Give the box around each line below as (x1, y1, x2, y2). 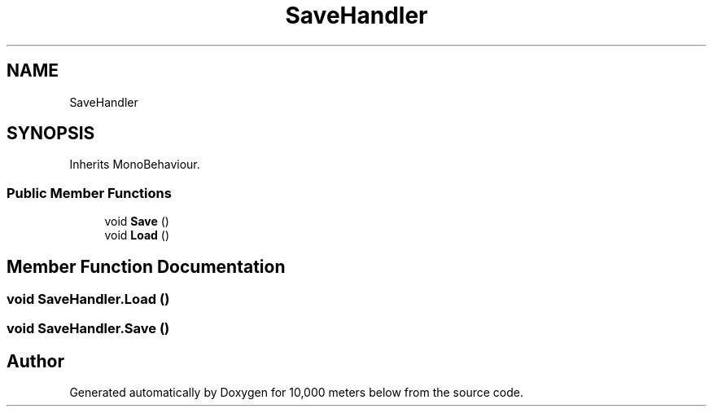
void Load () (104, 228, 170, 243)
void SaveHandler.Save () (7, 320, 170, 337)
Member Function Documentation (7, 256, 286, 277)
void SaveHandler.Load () (7, 291, 170, 308)
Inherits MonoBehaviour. (69, 157, 200, 172)
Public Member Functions (7, 184, 172, 201)
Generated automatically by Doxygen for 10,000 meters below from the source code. (69, 385, 523, 400)
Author (7, 350, 64, 371)
